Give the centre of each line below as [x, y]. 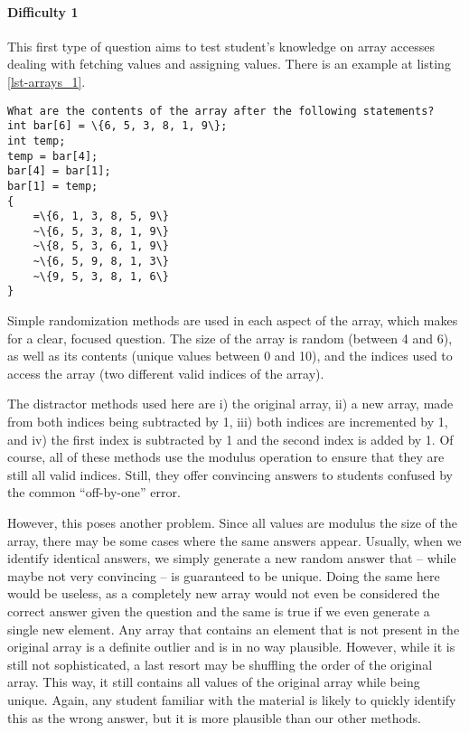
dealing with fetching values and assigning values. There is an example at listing [229, 64]
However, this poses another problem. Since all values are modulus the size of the [232, 523]
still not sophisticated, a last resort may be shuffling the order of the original [220, 664]
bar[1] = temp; [53, 186]
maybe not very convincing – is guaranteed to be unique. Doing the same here [224, 575]
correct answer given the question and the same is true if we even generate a [219, 611]
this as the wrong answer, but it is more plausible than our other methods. [214, 717]
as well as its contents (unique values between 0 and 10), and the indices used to [230, 356]
